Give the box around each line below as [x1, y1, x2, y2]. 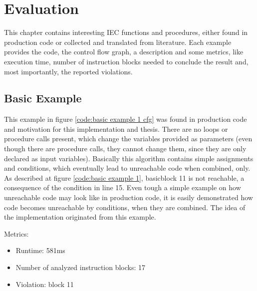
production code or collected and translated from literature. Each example [4, 36, 232, 47]
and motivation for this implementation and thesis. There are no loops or [4, 123, 228, 134]
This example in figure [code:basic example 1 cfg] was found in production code [4, 114, 247, 124]
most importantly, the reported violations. [4, 66, 133, 76]
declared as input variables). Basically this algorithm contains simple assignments [4, 153, 254, 163]
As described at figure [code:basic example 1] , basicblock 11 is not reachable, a [4, 172, 245, 183]
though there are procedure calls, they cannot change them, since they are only [4, 143, 247, 154]
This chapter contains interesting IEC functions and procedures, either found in [4, 27, 248, 37]
